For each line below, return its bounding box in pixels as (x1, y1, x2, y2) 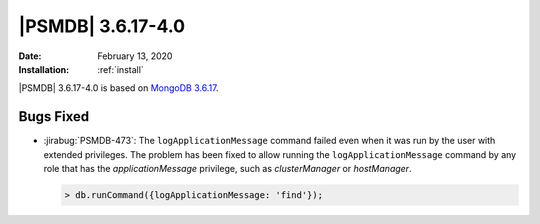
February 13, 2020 (97, 50, 173, 62)
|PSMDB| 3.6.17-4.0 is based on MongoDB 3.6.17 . (18, 82, 219, 94)
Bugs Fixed (18, 108, 90, 125)
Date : (18, 50, 42, 62)
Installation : (18, 63, 70, 75)
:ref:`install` (97, 63, 144, 75)
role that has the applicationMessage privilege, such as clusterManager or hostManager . (43, 163, 412, 175)
